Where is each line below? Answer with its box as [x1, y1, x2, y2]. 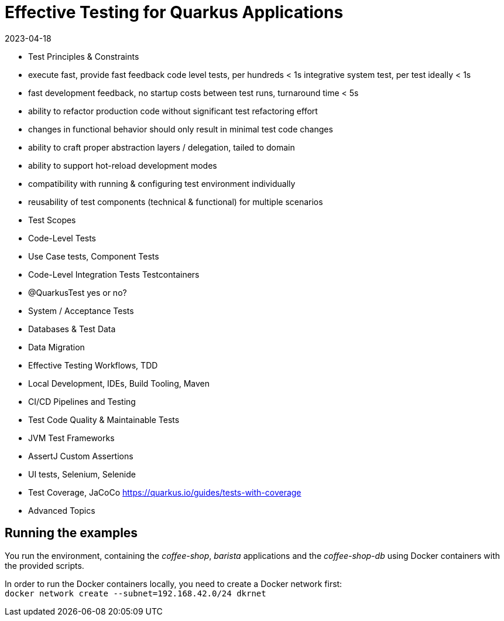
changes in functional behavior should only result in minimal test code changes [28, 124, 333, 134]
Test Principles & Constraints [28, 51, 139, 62]
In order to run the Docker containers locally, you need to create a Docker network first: [5, 578, 342, 589]
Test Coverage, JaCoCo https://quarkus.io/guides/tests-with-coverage [28, 487, 301, 497]
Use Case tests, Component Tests [28, 251, 159, 261]
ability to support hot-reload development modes [28, 160, 217, 170]
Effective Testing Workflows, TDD [28, 360, 158, 370]
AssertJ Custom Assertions [28, 451, 133, 461]
